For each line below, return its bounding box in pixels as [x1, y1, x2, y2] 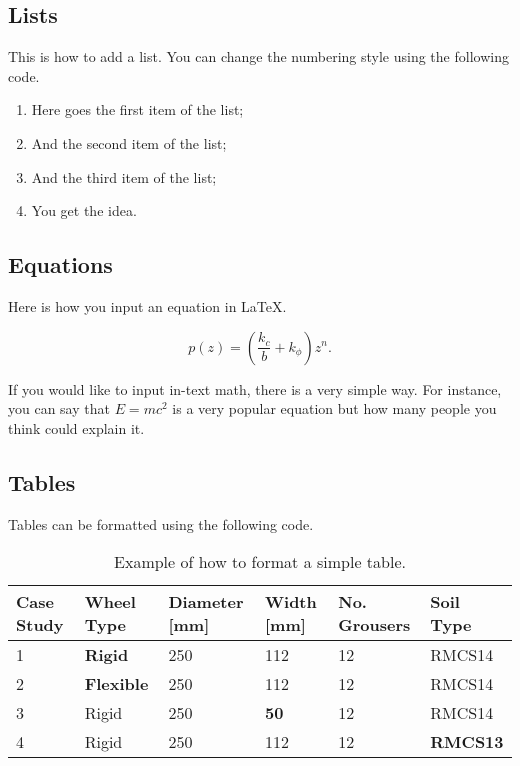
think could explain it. [8, 417, 145, 438]
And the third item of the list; [31, 166, 217, 187]
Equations [8, 249, 113, 280]
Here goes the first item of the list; [31, 99, 244, 120]
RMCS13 [430, 730, 504, 754]
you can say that [8, 398, 110, 419]
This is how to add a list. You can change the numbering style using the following [8, 46, 509, 67]
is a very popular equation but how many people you [172, 398, 497, 419]
